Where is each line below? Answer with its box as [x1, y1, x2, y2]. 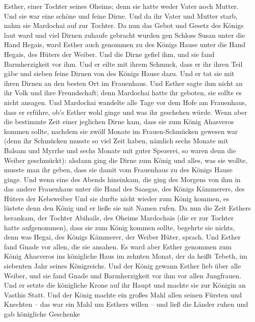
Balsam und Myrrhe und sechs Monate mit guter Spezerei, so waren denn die [4, 145, 236, 155]
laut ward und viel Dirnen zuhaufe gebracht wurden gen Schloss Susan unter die [4, 29, 245, 40]
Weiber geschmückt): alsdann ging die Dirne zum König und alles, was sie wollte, [4, 155, 248, 165]
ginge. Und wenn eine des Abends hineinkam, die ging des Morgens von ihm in [4, 174, 241, 184]
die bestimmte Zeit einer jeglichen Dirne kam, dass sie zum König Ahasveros [4, 116, 234, 127]
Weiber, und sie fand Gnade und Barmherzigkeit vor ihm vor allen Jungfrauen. [4, 270, 241, 280]
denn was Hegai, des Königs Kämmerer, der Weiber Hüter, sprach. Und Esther [4, 232, 241, 242]
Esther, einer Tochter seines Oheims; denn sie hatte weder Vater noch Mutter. [4, 1, 239, 11]
